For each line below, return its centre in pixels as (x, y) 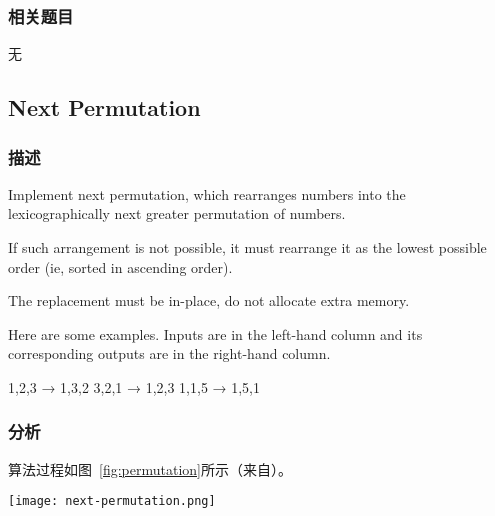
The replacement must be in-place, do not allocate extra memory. (209, 300)
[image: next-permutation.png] (112, 501)
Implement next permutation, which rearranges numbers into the (207, 193)
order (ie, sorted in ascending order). (120, 266)
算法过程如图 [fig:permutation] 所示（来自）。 (150, 468)
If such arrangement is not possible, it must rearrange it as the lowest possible (247, 247)
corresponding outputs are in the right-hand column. (169, 353)
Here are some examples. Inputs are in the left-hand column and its (215, 333)
